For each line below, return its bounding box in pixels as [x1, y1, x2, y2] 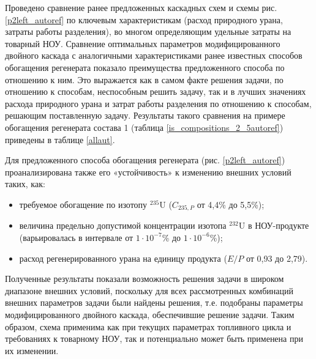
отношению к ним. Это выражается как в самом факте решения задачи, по [5, 73, 284, 86]
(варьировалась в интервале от [19, 231, 134, 243]
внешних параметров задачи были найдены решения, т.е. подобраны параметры [5, 296, 303, 309]
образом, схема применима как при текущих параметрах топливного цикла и [5, 320, 292, 333]
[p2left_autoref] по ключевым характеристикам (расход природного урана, [5, 13, 283, 26]
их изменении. [5, 344, 59, 357]
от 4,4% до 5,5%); [197, 198, 265, 210]
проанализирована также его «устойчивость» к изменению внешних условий [5, 165, 292, 178]
